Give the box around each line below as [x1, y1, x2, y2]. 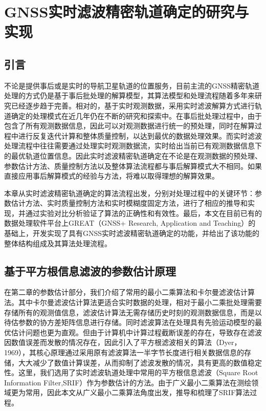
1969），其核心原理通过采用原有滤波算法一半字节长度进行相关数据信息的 [4, 347, 244, 358]
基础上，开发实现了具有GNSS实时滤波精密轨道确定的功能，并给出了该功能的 [4, 228, 260, 239]
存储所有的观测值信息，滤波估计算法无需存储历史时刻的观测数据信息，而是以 [4, 307, 262, 317]
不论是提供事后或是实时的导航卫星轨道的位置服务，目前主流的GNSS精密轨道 [4, 80, 260, 91]
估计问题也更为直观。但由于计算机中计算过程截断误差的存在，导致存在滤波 [11, 327, 262, 337]
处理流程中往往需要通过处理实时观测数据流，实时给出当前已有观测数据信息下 [4, 140, 262, 151]
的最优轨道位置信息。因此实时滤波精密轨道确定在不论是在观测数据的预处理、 [4, 150, 262, 161]
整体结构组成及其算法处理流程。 [4, 237, 112, 248]
